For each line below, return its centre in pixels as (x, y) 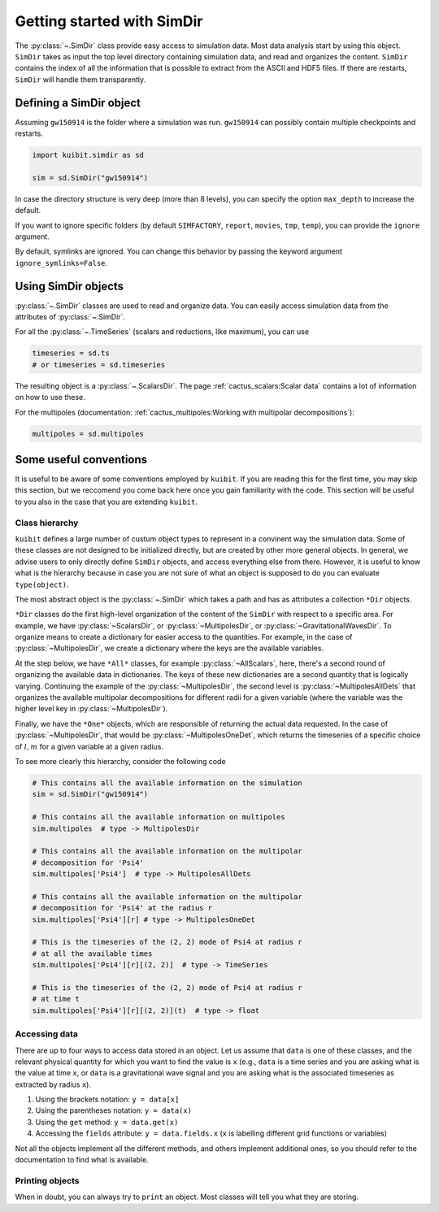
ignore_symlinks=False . (61, 263)
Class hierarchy (47, 523)
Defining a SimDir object (78, 103)
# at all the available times (92, 954)
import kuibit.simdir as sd (88, 155)
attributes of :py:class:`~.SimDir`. (70, 317)
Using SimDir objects (70, 286)
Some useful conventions (81, 459)
